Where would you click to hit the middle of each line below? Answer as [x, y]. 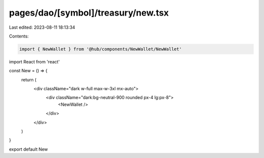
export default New [29, 149]
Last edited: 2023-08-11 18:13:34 [42, 27]
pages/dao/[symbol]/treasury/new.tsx [89, 13]
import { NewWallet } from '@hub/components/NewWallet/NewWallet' [100, 49]
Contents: [19, 36]
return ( [29, 79]
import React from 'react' [34, 61]
